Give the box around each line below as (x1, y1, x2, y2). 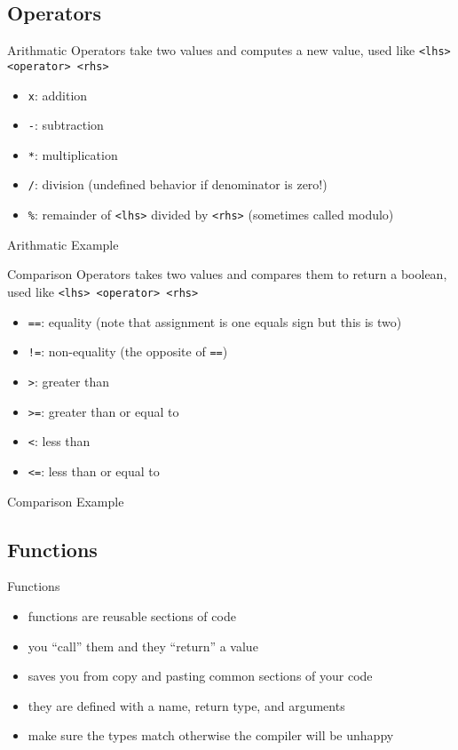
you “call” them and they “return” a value (28, 636, 258, 655)
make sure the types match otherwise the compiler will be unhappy (28, 726, 394, 745)
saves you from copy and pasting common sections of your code (28, 666, 373, 685)
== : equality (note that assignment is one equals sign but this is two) (28, 312, 402, 331)
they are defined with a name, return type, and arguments (28, 696, 345, 714)
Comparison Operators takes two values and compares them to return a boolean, (7, 265, 447, 283)
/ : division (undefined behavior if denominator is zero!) (28, 175, 328, 194)
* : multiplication (28, 145, 118, 164)
